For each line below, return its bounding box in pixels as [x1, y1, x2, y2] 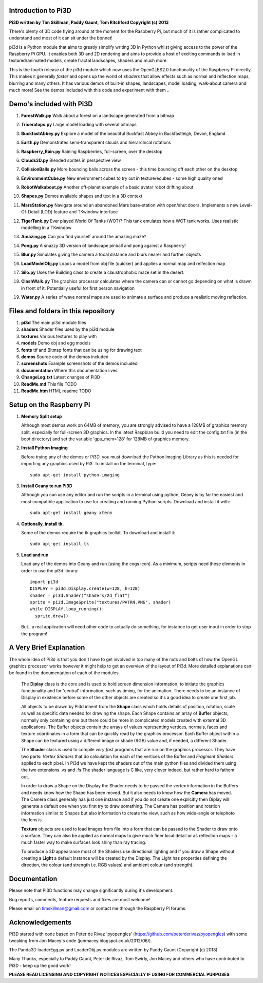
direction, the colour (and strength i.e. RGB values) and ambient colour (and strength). [21, 862, 194, 868]
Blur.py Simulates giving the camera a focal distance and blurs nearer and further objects [21, 251, 201, 258]
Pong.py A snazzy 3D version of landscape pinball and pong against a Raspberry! [21, 243, 186, 248]
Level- [239, 202, 253, 208]
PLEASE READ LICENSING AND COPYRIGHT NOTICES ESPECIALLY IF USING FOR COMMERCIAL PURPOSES [9, 972, 230, 978]
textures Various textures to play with [21, 333, 97, 339]
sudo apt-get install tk [30, 541, 89, 547]
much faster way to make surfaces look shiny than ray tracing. [21, 839, 146, 845]
